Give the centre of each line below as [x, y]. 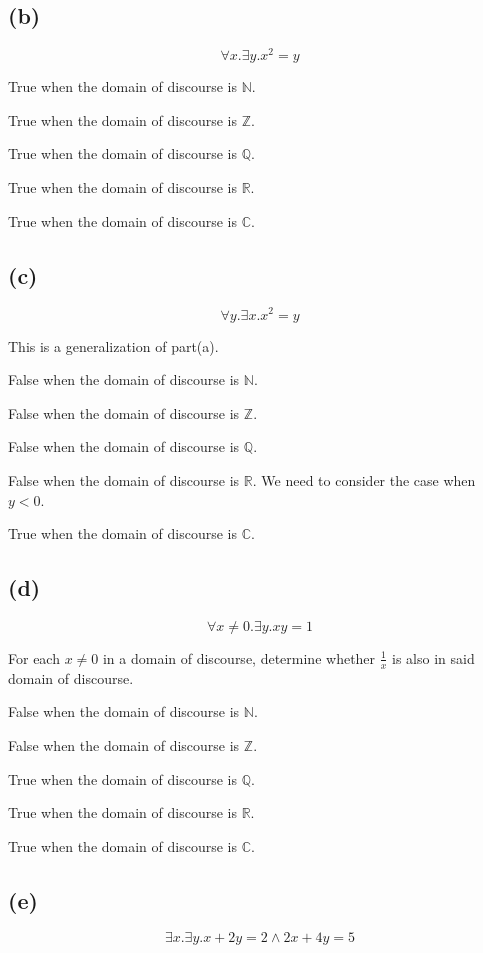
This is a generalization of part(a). [113, 345]
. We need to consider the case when [364, 479]
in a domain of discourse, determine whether [239, 657]
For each [34, 657]
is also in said [433, 657]
